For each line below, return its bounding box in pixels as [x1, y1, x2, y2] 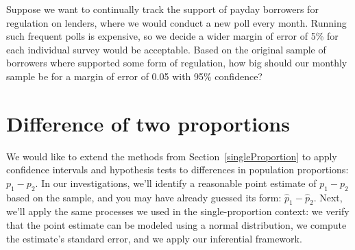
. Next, [313, 190, 343, 204]
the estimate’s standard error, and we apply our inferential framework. [6, 231, 302, 245]
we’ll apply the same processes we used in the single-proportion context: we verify [6, 204, 350, 218]
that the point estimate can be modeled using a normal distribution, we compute [6, 218, 347, 232]
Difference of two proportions [6, 109, 290, 137]
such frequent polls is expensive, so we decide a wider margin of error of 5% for [6, 29, 339, 43]
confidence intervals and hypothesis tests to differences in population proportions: [6, 162, 349, 177]
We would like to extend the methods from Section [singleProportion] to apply [6, 149, 337, 163]
